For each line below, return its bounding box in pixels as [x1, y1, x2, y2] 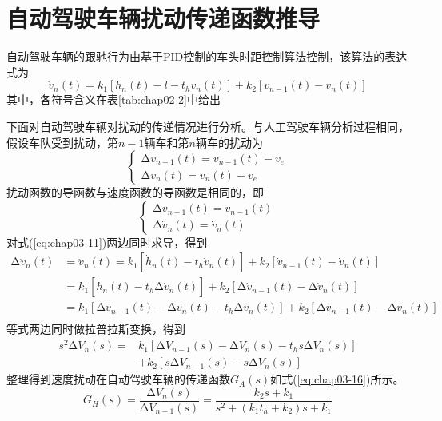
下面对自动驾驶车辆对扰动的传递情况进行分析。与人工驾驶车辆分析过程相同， [6, 117, 409, 134]
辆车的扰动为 [195, 133, 263, 150]
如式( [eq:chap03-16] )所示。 [270, 371, 404, 387]
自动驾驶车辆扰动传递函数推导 [6, 2, 321, 34]
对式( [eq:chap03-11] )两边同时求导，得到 [6, 233, 208, 250]
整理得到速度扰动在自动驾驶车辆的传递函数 [6, 371, 230, 387]
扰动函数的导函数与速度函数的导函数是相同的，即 [6, 184, 264, 201]
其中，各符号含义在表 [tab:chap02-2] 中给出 [6, 91, 221, 108]
